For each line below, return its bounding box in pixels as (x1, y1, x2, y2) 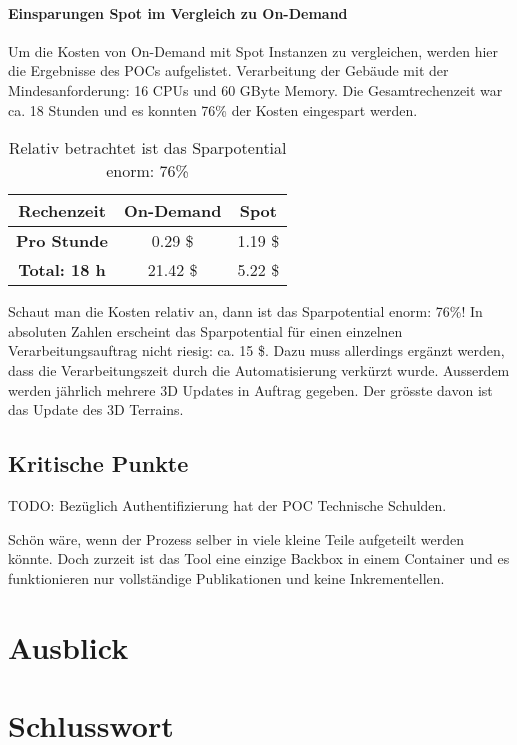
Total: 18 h (18, 258, 106, 282)
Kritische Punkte (8, 448, 189, 479)
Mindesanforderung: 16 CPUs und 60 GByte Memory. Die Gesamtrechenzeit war (8, 79, 503, 100)
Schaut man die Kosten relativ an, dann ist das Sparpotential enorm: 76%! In (8, 301, 483, 322)
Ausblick (8, 626, 129, 667)
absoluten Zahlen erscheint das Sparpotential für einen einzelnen (8, 320, 403, 341)
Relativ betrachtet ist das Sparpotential (8, 136, 287, 160)
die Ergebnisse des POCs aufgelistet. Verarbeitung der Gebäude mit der (8, 60, 449, 81)
